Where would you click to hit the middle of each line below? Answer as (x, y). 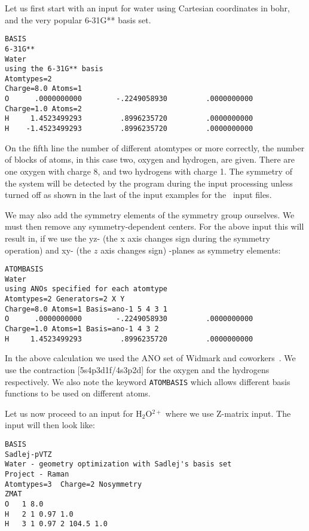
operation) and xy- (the (48, 250)
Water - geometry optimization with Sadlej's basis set (118, 464)
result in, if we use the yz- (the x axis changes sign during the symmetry (137, 238)
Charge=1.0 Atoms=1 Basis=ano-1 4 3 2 (82, 329)
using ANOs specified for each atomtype (86, 289)
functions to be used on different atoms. (78, 393)
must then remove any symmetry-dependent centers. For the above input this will (154, 226)
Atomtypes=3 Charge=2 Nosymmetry (74, 484)
